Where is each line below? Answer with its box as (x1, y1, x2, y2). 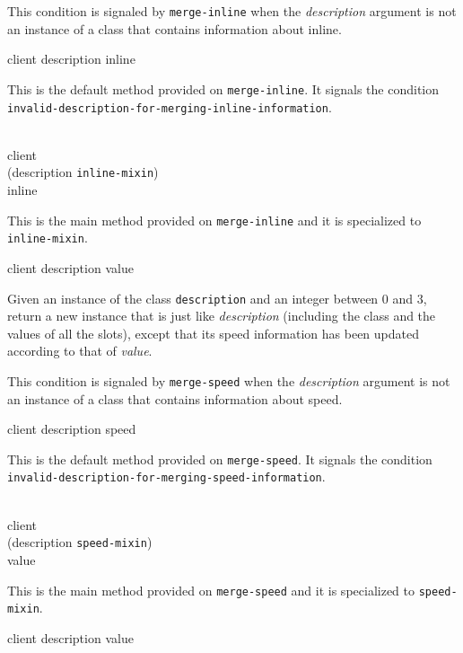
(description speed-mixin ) (7, 533, 153, 552)
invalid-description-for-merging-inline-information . (7, 97, 332, 116)
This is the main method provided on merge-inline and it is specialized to (7, 210, 422, 229)
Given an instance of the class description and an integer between (7, 288, 379, 307)
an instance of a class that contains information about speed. (7, 389, 343, 408)
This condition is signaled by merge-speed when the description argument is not (7, 371, 450, 390)
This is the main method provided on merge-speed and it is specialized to (7, 580, 415, 599)
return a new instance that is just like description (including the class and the (7, 306, 436, 325)
